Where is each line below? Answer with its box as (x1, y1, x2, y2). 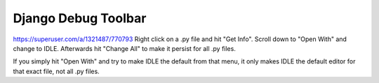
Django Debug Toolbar (13, 10, 147, 26)
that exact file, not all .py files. (13, 67, 100, 75)
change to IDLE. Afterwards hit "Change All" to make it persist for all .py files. (13, 44, 237, 52)
